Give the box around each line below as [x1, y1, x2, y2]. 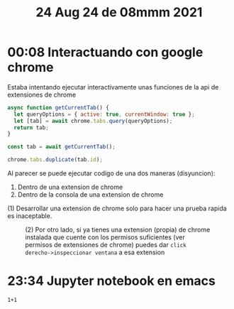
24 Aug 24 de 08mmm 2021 [35, 4, 203, 21]
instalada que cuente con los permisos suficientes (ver [25, 233, 186, 242]
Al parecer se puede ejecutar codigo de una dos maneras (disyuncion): [7, 169, 216, 178]
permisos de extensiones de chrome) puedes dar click [25, 241, 186, 249]
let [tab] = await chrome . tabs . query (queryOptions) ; [13, 117, 173, 124]
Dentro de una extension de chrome [17, 183, 123, 192]
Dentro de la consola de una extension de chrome [17, 190, 164, 199]
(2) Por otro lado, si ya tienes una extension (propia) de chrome [25, 225, 211, 234]
